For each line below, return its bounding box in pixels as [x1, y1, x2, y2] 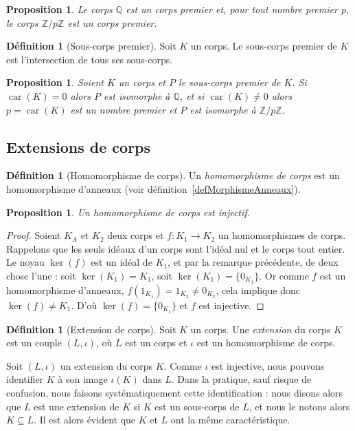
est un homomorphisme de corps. [196, 335, 336, 350]
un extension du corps [60, 358, 153, 372]
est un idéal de [91, 255, 152, 269]
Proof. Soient [6, 228, 61, 242]
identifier [6, 372, 44, 386]
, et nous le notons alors [249, 399, 350, 413]
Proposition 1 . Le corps [6, 2, 113, 16]
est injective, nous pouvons [211, 358, 325, 372]
